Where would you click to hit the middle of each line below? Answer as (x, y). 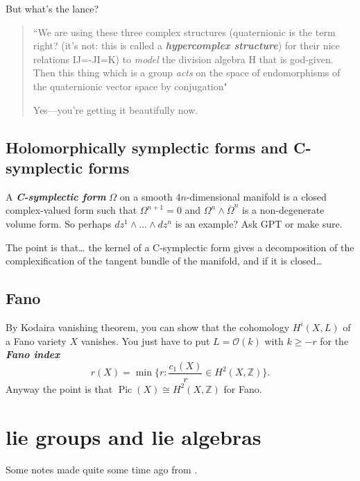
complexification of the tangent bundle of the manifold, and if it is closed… (164, 261)
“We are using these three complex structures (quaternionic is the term (184, 32)
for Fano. (243, 388)
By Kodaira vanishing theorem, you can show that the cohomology (148, 327)
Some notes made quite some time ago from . (102, 470)
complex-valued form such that (71, 210)
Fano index (33, 354)
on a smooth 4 (150, 196)
